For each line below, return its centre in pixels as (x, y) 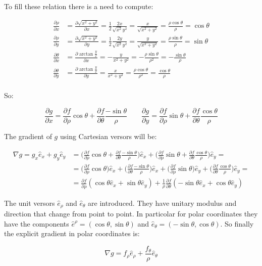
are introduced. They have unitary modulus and (162, 203)
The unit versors (30, 203)
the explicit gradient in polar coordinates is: (72, 233)
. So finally (237, 223)
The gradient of (28, 136)
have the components (37, 223)
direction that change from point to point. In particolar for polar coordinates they (131, 214)
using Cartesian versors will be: (108, 136)
